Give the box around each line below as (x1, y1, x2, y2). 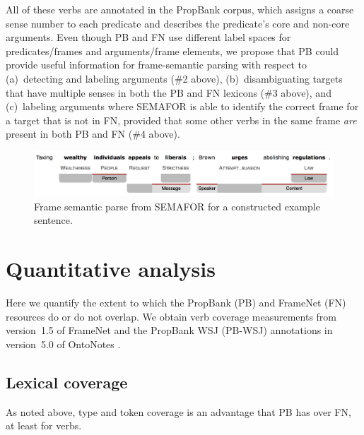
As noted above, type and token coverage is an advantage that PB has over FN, (6, 404, 351, 419)
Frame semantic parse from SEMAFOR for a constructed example (34, 198, 320, 213)
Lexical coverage (6, 371, 128, 393)
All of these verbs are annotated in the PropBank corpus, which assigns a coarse (6, 2, 354, 16)
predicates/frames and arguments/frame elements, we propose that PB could (6, 43, 339, 58)
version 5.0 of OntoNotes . (6, 336, 121, 351)
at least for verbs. (6, 418, 82, 433)
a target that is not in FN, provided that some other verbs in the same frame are (6, 112, 357, 127)
